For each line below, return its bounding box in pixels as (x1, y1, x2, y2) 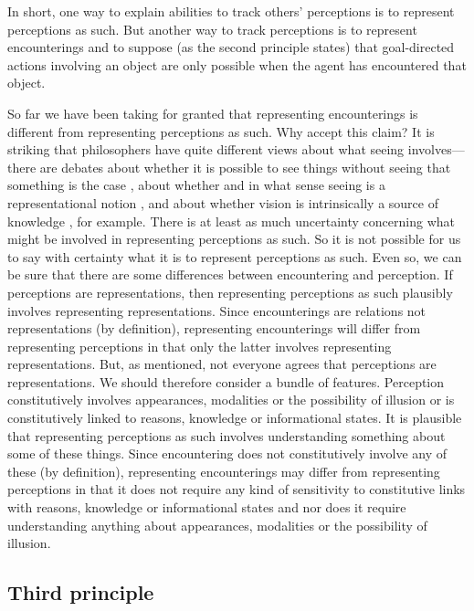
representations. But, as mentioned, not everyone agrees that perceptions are (7, 354, 437, 374)
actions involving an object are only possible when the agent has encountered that (7, 55, 467, 74)
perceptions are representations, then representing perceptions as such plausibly (7, 282, 453, 301)
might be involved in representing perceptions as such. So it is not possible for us (7, 229, 461, 248)
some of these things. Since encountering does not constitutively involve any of (7, 444, 448, 463)
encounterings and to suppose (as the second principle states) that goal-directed (7, 37, 455, 57)
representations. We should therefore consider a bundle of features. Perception (7, 372, 445, 391)
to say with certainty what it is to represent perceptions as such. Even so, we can (7, 247, 462, 266)
